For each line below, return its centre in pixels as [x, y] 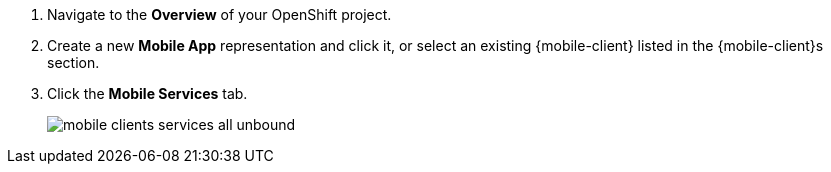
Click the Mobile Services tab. [147, 93]
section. [73, 62]
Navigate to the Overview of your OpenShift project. [219, 14]
